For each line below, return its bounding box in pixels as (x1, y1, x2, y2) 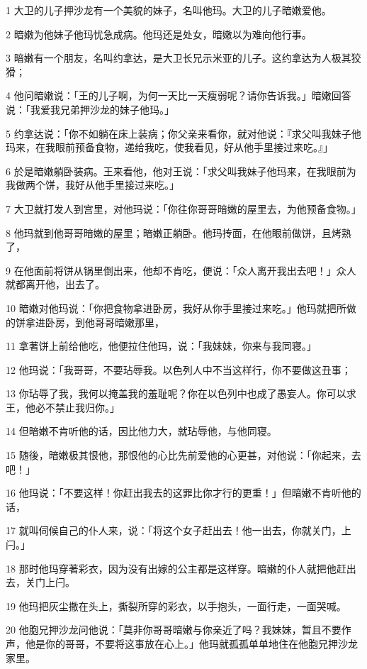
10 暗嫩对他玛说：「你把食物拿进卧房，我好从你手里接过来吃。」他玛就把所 (6, 300, 346, 315)
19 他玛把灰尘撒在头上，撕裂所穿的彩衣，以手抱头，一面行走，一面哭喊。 (6, 598, 346, 613)
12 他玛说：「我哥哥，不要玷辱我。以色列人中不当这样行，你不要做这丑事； (6, 362, 351, 377)
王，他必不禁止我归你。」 (6, 399, 120, 414)
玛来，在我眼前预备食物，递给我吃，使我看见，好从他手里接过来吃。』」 (6, 140, 333, 155)
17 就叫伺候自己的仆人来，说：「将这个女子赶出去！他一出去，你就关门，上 (6, 523, 351, 538)
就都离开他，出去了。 (6, 277, 105, 292)
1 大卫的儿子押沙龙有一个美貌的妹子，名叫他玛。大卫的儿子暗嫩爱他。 (6, 3, 332, 17)
